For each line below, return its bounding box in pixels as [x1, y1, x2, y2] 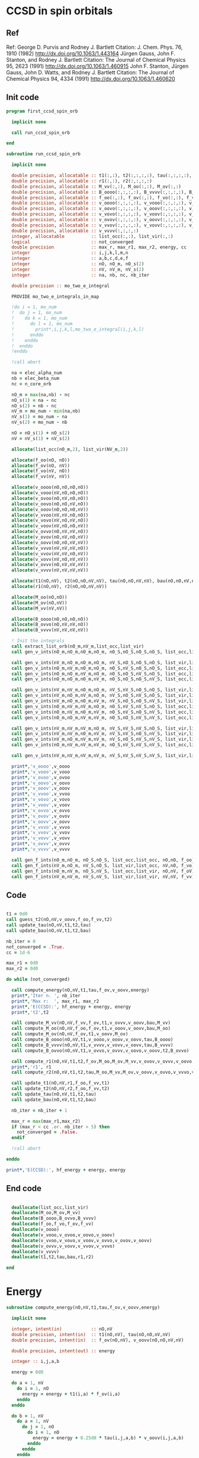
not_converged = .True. [6, 944, 65, 950]
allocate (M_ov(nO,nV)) [11, 599, 68, 606]
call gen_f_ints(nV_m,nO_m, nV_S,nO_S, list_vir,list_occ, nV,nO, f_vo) [11, 862, 195, 869]
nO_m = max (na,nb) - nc [11, 391, 70, 398]
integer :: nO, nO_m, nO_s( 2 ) [11, 261, 145, 267]
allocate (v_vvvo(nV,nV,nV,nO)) [11, 545, 89, 551]
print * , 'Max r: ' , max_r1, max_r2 [11, 998, 99, 1004]
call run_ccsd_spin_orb [11, 130, 70, 136]
